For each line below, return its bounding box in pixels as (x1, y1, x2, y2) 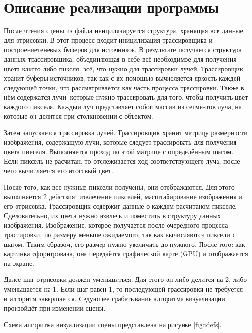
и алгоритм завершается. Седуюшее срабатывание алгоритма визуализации (4, 293, 225, 303)
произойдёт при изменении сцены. (4, 303, 106, 313)
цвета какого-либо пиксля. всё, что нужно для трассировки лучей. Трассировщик (4, 63, 243, 73)
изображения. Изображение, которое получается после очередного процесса (4, 220, 228, 230)
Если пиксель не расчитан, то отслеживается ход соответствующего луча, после (4, 156, 240, 166)
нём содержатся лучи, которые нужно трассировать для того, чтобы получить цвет (4, 92, 248, 102)
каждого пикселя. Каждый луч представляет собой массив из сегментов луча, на (4, 101, 242, 111)
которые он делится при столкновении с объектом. (4, 111, 153, 121)
